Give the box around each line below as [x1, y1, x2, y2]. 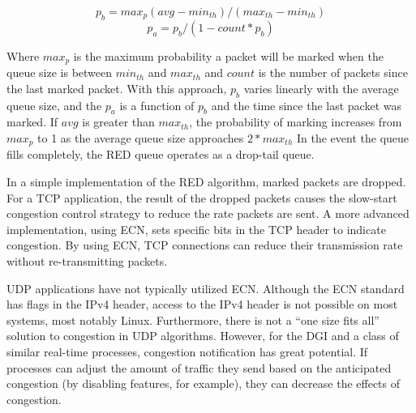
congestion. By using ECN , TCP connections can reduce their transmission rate [6, 236, 403, 253]
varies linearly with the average [243, 79, 399, 96]
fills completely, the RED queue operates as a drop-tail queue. [6, 146, 315, 163]
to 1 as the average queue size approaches [37, 130, 244, 147]
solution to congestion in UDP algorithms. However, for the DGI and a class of [6, 327, 399, 344]
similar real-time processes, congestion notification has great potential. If [6, 343, 368, 360]
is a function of [119, 96, 195, 113]
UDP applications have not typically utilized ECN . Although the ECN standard [6, 279, 405, 296]
